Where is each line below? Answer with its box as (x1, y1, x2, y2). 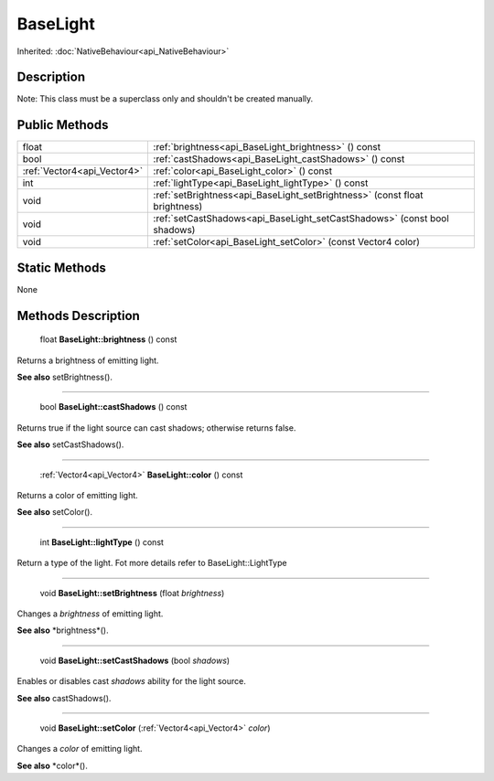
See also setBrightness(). (16, 371, 113, 383)
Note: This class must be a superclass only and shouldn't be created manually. (16, 93, 314, 104)
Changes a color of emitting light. (16, 744, 143, 754)
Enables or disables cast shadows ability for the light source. (16, 676, 246, 687)
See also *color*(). (16, 760, 89, 771)
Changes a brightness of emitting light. (16, 608, 164, 619)
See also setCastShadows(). (16, 439, 124, 450)
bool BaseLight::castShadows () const (39, 401, 188, 412)
